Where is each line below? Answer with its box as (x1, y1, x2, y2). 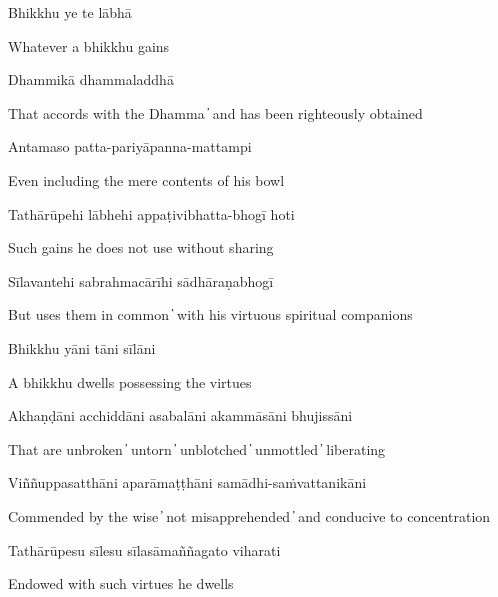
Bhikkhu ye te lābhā (8, 2, 132, 22)
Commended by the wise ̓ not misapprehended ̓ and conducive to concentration (8, 505, 491, 526)
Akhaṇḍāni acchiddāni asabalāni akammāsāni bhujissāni (8, 405, 353, 426)
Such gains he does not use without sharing (8, 237, 274, 258)
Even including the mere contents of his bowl (8, 169, 285, 190)
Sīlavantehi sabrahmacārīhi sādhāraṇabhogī (8, 270, 274, 291)
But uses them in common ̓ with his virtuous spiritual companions (8, 304, 413, 325)
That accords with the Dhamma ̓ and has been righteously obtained (8, 102, 423, 123)
